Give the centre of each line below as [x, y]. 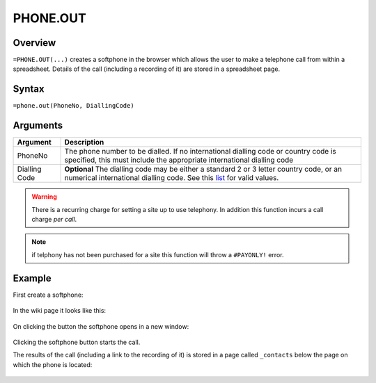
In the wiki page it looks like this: [60, 311]
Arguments [38, 125]
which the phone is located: [53, 364]
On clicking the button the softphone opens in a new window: [101, 326]
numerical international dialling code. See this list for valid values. [172, 178]
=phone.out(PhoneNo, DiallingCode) [74, 106]
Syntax [29, 89]
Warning [44, 197]
